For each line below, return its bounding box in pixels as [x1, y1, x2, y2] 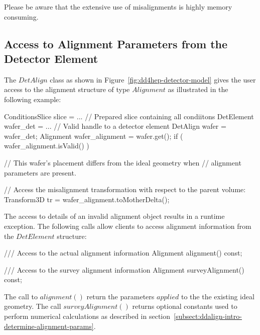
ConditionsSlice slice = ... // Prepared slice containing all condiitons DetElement [4, 111, 254, 121]
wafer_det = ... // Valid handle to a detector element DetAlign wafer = [4, 121, 226, 131]
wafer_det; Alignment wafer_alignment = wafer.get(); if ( [4, 130, 183, 141]
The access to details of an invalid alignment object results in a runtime [4, 211, 225, 221]
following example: [4, 94, 61, 104]
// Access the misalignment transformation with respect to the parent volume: [4, 184, 246, 195]
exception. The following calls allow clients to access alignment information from [4, 220, 251, 231]
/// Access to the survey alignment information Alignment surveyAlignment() [4, 264, 244, 275]
